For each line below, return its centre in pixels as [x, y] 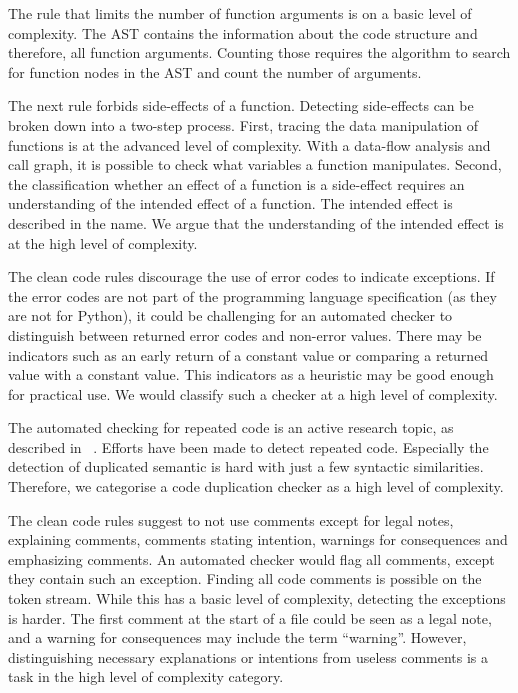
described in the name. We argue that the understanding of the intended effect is [256, 222]
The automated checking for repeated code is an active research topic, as [231, 427]
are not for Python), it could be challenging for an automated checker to [230, 315]
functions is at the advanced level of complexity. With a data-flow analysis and [249, 144]
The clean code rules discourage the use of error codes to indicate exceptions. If [251, 276]
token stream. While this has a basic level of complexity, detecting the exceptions [257, 598]
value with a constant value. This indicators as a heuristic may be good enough [251, 374]
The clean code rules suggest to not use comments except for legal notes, [231, 519]
